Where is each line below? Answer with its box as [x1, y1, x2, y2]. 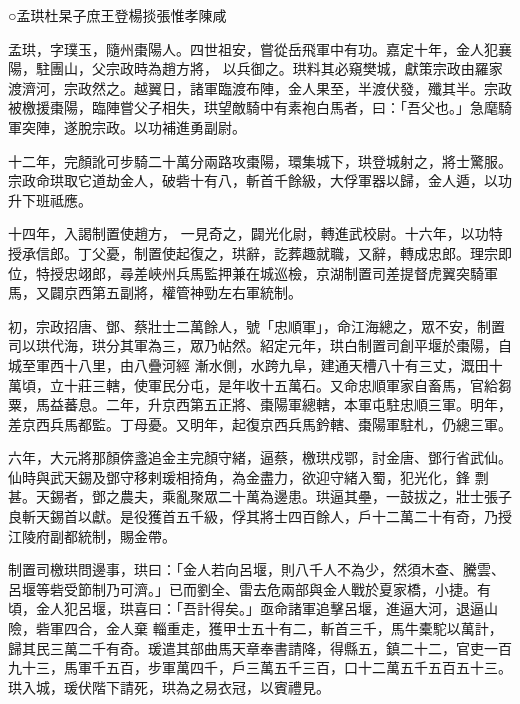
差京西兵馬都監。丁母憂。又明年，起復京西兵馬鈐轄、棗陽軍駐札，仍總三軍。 [8, 413, 512, 434]
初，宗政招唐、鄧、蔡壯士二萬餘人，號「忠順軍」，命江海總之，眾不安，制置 [8, 315, 505, 336]
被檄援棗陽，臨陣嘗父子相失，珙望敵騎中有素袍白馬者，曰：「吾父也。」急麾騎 [8, 97, 512, 118]
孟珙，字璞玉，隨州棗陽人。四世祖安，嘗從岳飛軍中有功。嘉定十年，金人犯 [8, 38, 498, 59]
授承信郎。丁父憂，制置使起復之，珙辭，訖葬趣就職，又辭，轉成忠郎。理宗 [8, 242, 498, 263]
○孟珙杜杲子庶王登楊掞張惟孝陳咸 [8, 5, 227, 25]
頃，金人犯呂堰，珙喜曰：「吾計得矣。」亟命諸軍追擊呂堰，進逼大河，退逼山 [8, 598, 498, 619]
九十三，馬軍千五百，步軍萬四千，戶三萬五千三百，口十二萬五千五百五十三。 [8, 657, 512, 678]
